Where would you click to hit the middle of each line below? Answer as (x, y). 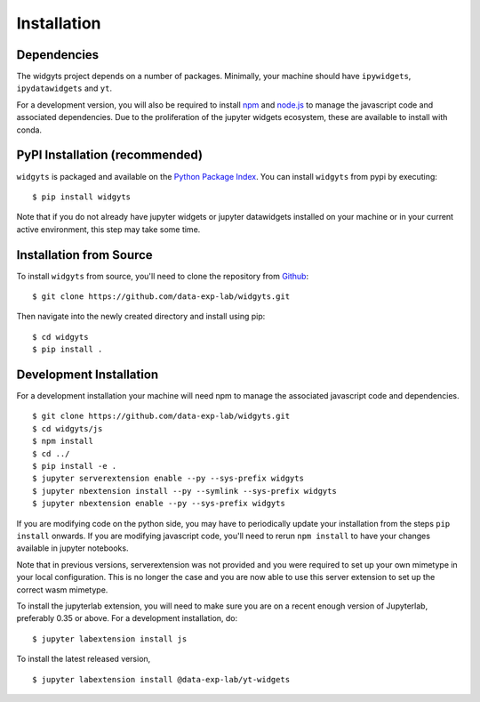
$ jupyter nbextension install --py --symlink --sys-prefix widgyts (184, 491)
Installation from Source (84, 255)
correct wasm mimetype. (62, 589)
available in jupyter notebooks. (72, 548)
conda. (29, 130)
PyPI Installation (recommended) (110, 155)
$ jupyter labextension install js (110, 639)
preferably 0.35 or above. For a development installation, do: (127, 618)
